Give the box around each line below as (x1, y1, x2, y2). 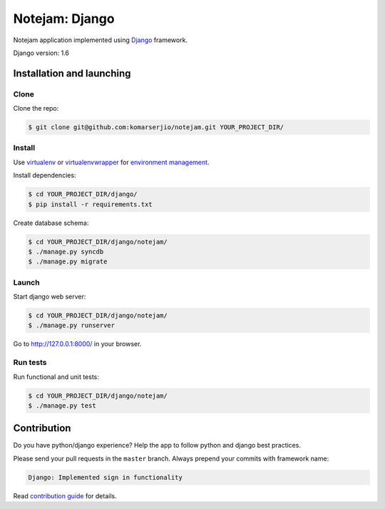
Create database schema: (13, 218, 89, 227)
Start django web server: (13, 293, 86, 301)
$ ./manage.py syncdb (28, 247, 104, 256)
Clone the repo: (13, 104, 59, 113)
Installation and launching (13, 67, 131, 79)
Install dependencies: (13, 171, 76, 180)
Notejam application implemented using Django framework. (13, 36, 188, 44)
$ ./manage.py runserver (28, 321, 115, 330)
